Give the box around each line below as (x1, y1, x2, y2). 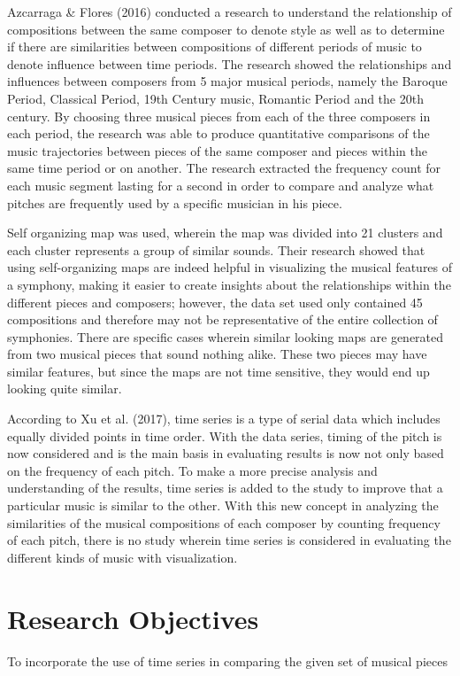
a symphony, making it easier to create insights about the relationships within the (7, 275, 451, 293)
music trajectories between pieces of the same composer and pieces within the (7, 141, 427, 159)
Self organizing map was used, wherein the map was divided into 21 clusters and (7, 223, 443, 242)
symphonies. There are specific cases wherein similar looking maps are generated (7, 327, 444, 346)
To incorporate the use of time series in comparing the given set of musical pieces (7, 651, 448, 670)
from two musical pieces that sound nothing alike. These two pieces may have (7, 345, 427, 363)
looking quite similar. (7, 379, 122, 398)
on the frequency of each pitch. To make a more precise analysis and (7, 461, 378, 479)
